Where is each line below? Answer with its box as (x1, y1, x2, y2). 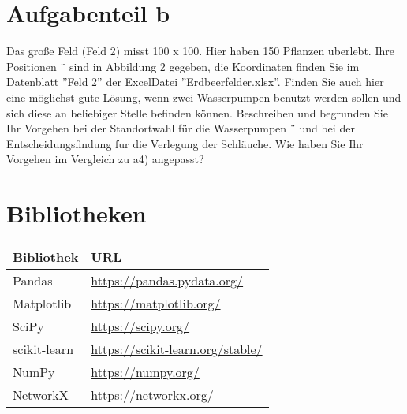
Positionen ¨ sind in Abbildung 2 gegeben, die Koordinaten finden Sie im (6, 58, 360, 74)
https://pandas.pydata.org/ (91, 271, 244, 289)
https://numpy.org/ (91, 363, 200, 381)
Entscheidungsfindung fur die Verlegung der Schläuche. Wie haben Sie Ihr (6, 135, 364, 151)
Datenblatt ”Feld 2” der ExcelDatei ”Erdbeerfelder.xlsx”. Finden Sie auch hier (6, 73, 384, 90)
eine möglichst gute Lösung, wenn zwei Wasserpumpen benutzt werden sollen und (6, 88, 401, 105)
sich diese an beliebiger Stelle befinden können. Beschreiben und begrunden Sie (6, 104, 388, 121)
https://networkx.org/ (91, 386, 214, 404)
